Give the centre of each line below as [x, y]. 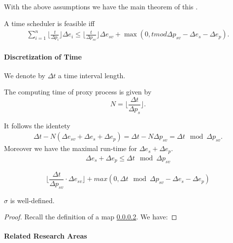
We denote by [25, 75]
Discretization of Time [43, 56]
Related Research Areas [46, 236]
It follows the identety [37, 125]
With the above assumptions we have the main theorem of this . [101, 6]
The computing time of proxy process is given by [78, 92]
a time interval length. [92, 75]
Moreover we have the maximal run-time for [71, 148]
